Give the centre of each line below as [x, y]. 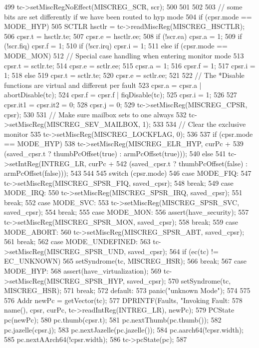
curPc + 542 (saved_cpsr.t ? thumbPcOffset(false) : [168, 163]
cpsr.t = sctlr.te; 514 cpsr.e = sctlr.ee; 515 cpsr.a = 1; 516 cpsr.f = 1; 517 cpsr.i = [130, 65]
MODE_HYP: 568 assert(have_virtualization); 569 [83, 271]
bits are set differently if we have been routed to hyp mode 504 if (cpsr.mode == [128, 16]
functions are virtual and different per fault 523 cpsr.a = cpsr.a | [103, 85]
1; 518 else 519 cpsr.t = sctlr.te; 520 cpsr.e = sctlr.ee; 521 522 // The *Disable [124, 75]
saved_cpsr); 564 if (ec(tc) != [173, 251]
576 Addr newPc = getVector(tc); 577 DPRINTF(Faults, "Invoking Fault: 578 [123, 300]
